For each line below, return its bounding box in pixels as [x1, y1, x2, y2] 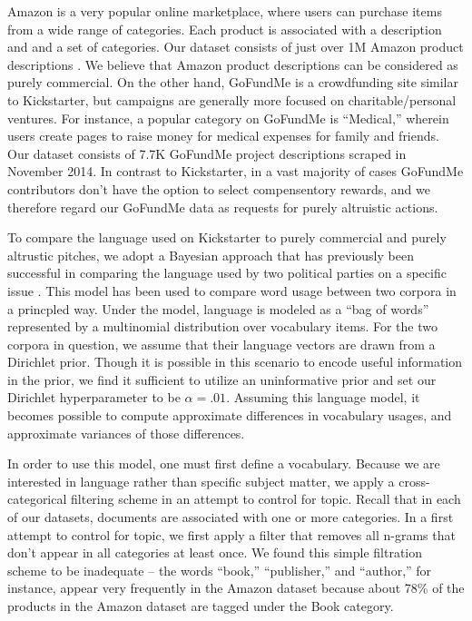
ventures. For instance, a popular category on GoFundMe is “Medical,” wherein [7, 108, 449, 127]
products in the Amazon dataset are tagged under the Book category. [7, 596, 394, 615]
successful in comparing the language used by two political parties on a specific [7, 263, 447, 282]
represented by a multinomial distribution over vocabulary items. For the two [7, 317, 438, 336]
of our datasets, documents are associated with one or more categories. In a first [7, 508, 454, 527]
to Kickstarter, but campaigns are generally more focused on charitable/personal [7, 90, 457, 109]
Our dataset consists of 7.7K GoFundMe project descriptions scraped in [7, 143, 407, 163]
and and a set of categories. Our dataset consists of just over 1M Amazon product [7, 37, 464, 56]
